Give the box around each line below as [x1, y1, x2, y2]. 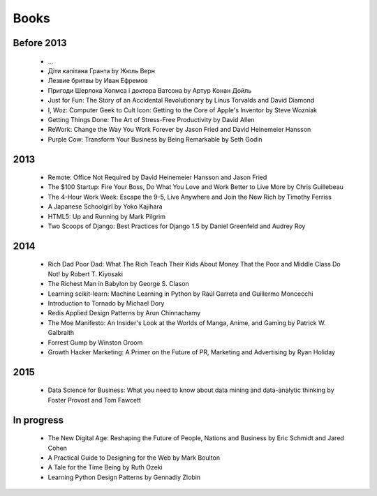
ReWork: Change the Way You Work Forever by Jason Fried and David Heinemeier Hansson [47, 126, 311, 134]
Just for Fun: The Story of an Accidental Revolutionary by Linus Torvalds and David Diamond [47, 96, 315, 105]
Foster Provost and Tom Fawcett [47, 396, 141, 404]
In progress [13, 414, 64, 426]
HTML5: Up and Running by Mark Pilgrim [47, 212, 165, 220]
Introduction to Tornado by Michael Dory [47, 299, 165, 308]
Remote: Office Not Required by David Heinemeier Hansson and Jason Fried [47, 173, 267, 181]
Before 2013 [13, 37, 67, 49]
